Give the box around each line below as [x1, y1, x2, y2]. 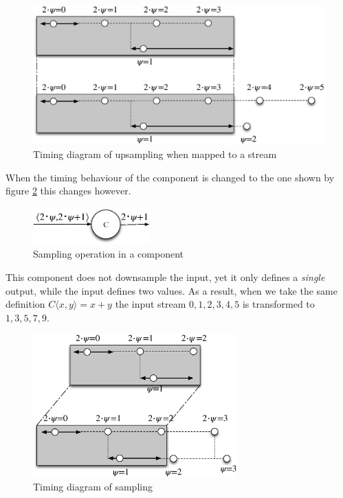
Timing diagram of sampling [33, 479, 153, 494]
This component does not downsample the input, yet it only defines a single [5, 269, 325, 284]
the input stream [115, 297, 186, 311]
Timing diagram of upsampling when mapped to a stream [33, 147, 277, 161]
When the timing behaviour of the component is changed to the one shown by [5, 170, 335, 184]
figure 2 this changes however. [5, 183, 131, 198]
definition [5, 297, 45, 311]
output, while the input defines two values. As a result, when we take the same [5, 283, 338, 297]
